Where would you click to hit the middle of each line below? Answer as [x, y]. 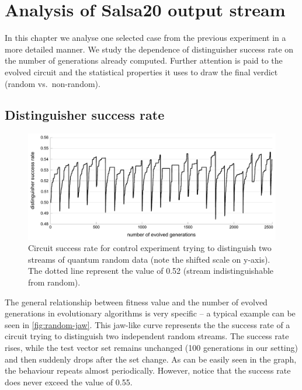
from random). [54, 282]
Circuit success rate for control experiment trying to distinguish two [150, 248]
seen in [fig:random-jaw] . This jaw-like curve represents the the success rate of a [147, 324]
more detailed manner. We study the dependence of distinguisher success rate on [149, 49]
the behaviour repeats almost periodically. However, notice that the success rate [148, 370]
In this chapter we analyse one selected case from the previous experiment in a [145, 38]
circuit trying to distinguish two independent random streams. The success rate [147, 336]
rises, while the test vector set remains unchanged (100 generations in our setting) [151, 347]
